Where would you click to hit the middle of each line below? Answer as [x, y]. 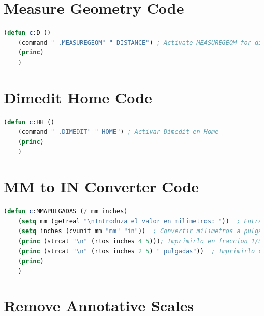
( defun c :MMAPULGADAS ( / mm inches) [66, 211]
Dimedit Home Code [78, 97]
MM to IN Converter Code [101, 186]
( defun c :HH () [29, 122]
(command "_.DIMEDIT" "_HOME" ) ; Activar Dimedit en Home [118, 132]
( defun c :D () [27, 33]
